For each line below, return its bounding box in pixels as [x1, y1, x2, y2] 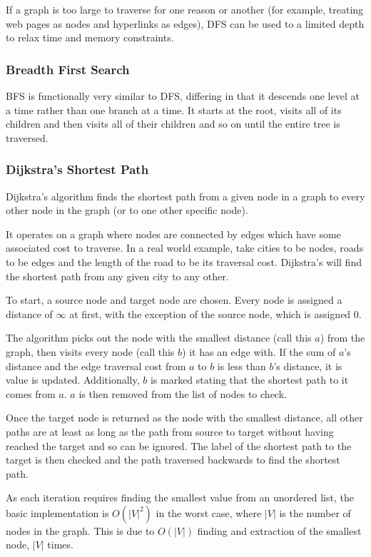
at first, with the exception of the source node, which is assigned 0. [69, 306, 362, 321]
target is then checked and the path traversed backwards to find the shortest [6, 452, 340, 467]
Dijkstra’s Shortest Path [6, 160, 149, 178]
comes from [6, 386, 56, 401]
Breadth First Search [6, 60, 130, 78]
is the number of [279, 505, 351, 520]
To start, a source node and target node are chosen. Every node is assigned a [6, 292, 342, 307]
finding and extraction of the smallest [197, 523, 362, 538]
